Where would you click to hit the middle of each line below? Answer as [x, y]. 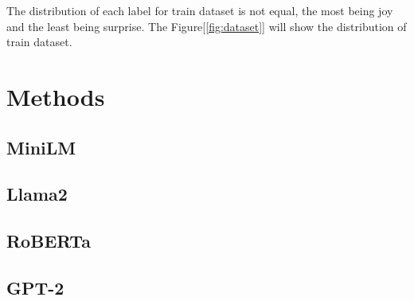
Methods [56, 96]
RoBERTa [49, 241]
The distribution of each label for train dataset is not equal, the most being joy [200, 10]
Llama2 [37, 194]
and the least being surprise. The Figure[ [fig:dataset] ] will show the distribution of [207, 26]
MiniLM [41, 147]
